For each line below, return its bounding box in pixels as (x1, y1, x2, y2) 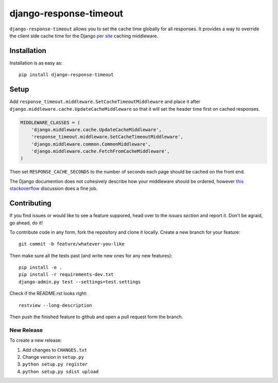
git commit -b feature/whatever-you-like (19, 241, 125, 247)
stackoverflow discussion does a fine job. (9, 185, 98, 191)
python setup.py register (22, 361, 88, 368)
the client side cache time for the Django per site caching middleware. (9, 32, 159, 39)
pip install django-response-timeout (19, 72, 114, 78)
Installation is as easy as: (9, 60, 63, 66)
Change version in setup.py (22, 354, 84, 360)
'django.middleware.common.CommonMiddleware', (31, 141, 151, 147)
